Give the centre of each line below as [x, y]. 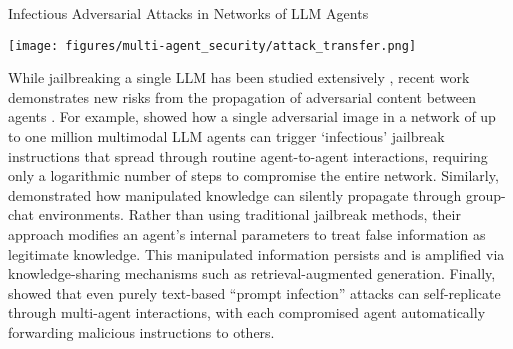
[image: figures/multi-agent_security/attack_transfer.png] [212, 45]
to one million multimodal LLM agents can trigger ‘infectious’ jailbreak [226, 136]
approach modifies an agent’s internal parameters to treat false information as [247, 234]
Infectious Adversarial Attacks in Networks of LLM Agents [188, 13]
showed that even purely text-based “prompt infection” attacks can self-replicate [254, 292]
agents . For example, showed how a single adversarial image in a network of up [252, 116]
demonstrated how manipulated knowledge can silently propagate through [235, 194]
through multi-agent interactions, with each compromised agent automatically [247, 312]
